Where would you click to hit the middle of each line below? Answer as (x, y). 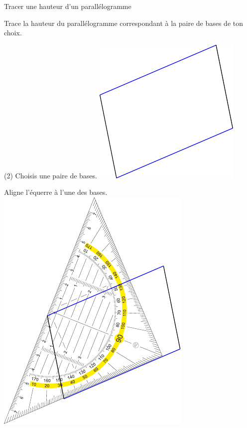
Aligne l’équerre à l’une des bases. (56, 192)
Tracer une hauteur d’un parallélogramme (68, 6)
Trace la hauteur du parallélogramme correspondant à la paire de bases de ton (124, 23)
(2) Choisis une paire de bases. (51, 175)
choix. (13, 33)
